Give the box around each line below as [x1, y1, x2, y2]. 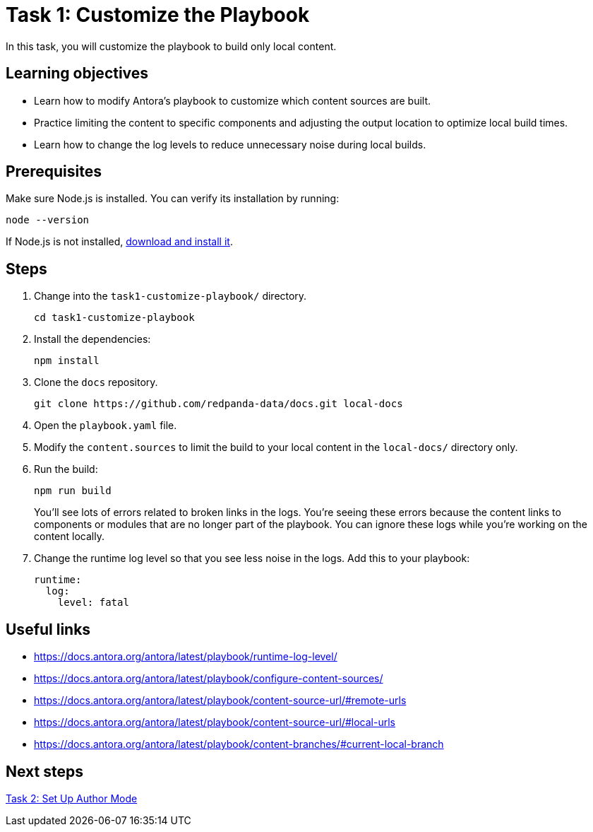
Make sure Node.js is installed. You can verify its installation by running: [6, 192, 340, 205]
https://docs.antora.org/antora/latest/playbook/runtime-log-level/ [34, 650, 337, 663]
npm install [34, 355, 100, 367]
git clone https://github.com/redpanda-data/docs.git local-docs [34, 398, 403, 410]
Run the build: [34, 463, 98, 476]
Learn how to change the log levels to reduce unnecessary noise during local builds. [34, 138, 426, 151]
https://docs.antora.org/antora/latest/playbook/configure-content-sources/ [34, 672, 383, 685]
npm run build [34, 485, 112, 497]
